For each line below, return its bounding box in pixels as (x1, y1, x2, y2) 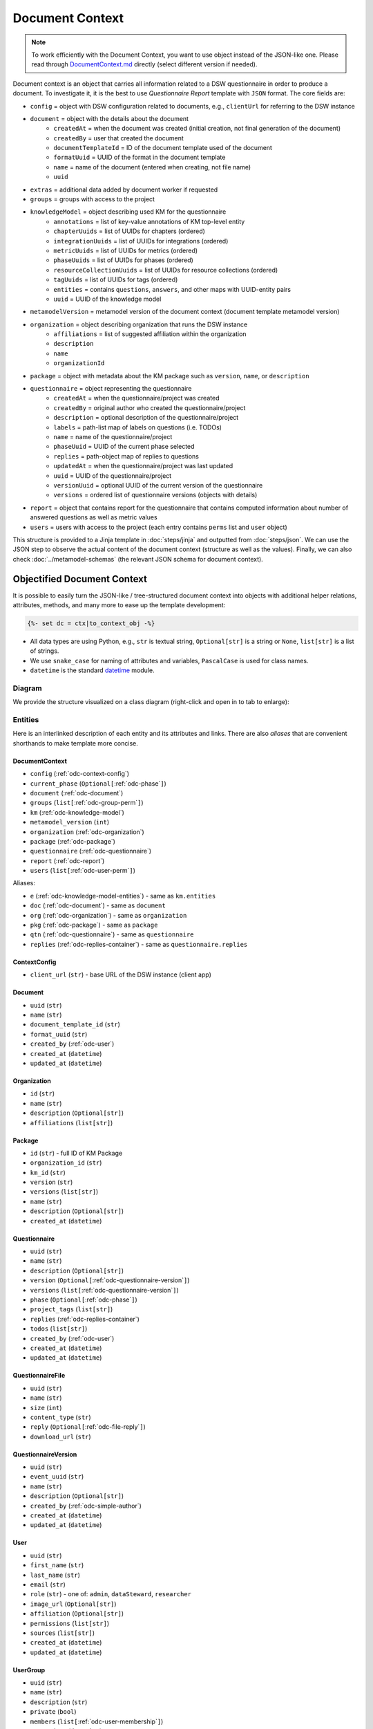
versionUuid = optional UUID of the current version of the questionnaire (53, 481, 263, 489)
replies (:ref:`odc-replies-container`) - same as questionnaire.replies (30, 940, 248, 948)
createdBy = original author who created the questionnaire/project (53, 403, 246, 412)
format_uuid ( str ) (30, 1030, 88, 1038)
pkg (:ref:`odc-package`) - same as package (30, 921, 158, 930)
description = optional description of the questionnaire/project (53, 414, 239, 422)
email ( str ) (30, 1580, 66, 1589)
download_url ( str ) (30, 1432, 91, 1441)
